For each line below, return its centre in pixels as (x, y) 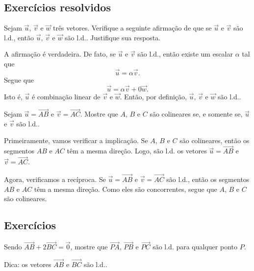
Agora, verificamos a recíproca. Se (55, 179)
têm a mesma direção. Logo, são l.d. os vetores (137, 151)
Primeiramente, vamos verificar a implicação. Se (76, 140)
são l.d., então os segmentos (208, 179)
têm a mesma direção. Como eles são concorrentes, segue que (126, 189)
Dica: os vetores (28, 264)
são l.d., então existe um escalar (185, 54)
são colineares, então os (215, 140)
